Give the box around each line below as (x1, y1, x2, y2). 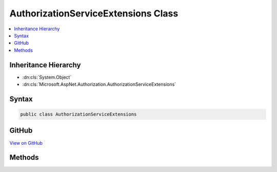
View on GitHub (9, 140, 43, 146)
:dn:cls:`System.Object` (22, 74, 72, 80)
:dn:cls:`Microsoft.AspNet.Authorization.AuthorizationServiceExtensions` (22, 81, 176, 87)
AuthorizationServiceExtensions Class (9, 8, 179, 19)
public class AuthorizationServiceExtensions (20, 111, 137, 118)
